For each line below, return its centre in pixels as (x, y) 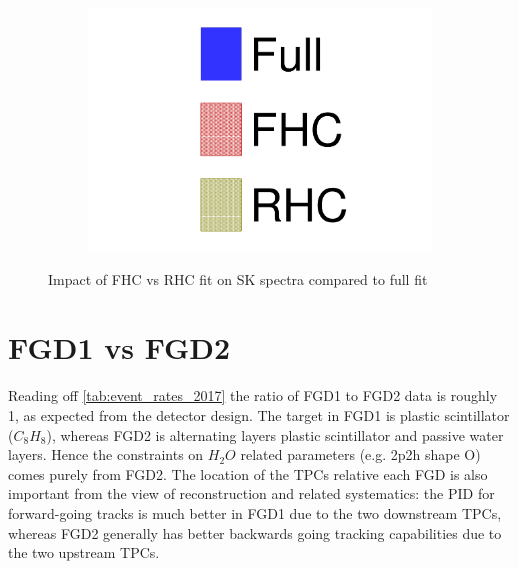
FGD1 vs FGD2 (119, 347)
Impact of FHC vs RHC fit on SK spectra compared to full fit (238, 278)
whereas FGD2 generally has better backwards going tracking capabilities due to (255, 532)
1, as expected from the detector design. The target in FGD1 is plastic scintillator (259, 415)
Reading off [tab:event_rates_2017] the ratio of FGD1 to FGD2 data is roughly (253, 395)
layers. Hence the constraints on (106, 454)
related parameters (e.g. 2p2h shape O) (360, 454)
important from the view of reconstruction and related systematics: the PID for (251, 493)
